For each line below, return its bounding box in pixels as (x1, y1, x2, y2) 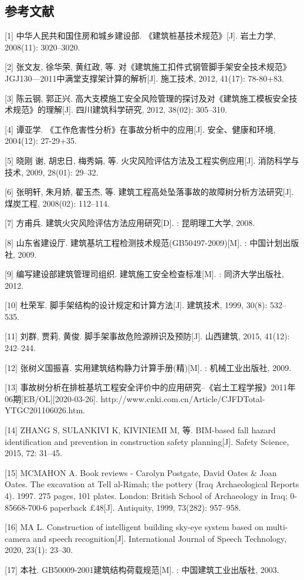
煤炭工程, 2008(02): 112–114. (5, 197, 110, 209)
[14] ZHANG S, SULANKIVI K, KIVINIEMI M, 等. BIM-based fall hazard (5, 424, 276, 436)
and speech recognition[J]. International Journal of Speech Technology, (33, 532, 287, 544)
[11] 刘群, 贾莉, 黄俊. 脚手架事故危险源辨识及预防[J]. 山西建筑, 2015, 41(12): (5, 330, 290, 342)
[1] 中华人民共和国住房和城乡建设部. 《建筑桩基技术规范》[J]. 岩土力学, (5, 29, 276, 42)
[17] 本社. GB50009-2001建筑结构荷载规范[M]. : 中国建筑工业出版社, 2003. (5, 563, 279, 575)
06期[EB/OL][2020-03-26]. (5, 392, 98, 404)
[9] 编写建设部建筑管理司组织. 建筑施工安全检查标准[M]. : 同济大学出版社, (5, 268, 284, 280)
